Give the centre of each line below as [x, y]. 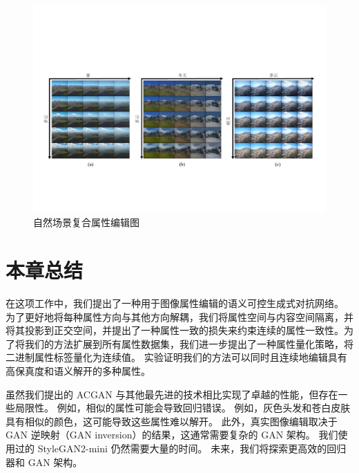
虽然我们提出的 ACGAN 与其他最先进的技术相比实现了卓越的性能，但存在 [172, 394]
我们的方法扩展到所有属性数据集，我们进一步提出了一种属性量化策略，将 [189, 343]
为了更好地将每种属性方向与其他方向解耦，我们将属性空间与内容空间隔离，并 [179, 316]
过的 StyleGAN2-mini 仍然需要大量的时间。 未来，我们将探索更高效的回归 [181, 448]
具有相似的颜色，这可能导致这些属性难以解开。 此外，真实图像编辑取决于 [172, 421]
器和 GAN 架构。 [44, 462]
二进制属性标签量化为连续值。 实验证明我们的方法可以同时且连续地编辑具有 [176, 357]
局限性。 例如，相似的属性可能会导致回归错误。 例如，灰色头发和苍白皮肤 [183, 408]
